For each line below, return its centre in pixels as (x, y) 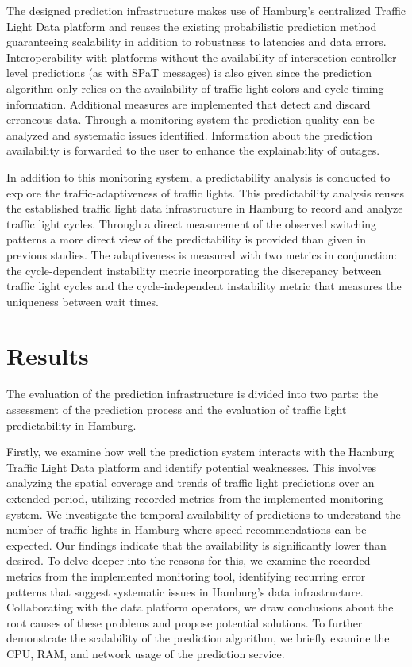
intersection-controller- (346, 57)
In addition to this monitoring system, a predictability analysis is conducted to (198, 176)
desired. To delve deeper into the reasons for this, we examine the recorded (189, 560)
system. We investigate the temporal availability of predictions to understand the (204, 514)
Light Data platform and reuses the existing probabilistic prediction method (192, 26)
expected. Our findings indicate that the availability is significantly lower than (196, 544)
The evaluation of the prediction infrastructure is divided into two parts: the (193, 394)
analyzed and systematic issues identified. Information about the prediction (189, 134)
